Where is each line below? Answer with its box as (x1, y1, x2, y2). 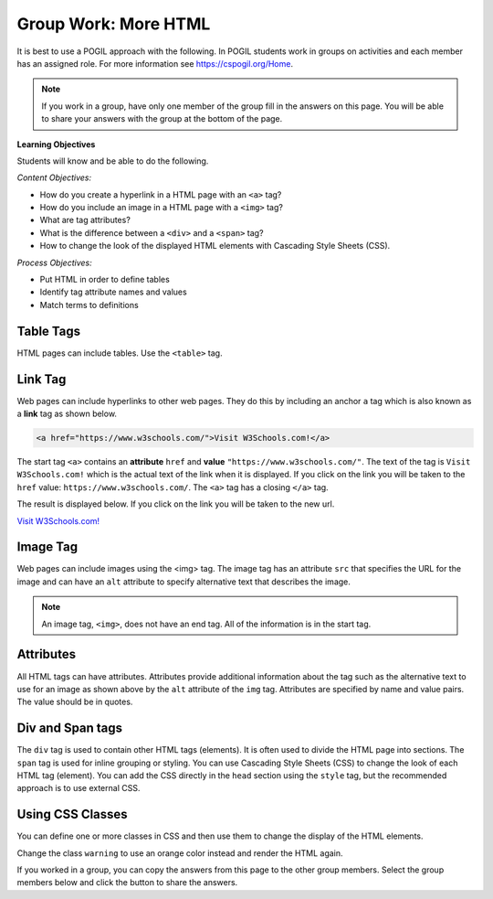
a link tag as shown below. (16, 408, 118, 419)
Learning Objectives (16, 138, 96, 150)
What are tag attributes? (39, 215, 131, 226)
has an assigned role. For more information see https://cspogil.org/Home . (16, 58, 294, 69)
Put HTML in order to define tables (39, 274, 171, 285)
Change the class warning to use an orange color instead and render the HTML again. (16, 847, 343, 859)
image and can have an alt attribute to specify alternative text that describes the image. (16, 576, 351, 587)
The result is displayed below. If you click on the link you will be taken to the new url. (16, 498, 335, 509)
